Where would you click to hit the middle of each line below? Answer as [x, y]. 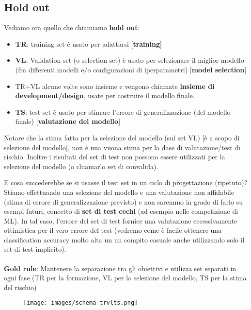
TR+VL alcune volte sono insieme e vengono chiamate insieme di [115, 86]
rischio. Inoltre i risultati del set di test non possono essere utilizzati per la [115, 157]
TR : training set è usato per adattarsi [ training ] [88, 43]
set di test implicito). [35, 249]
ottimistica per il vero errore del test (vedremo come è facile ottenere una [113, 230]
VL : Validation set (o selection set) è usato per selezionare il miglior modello [130, 60]
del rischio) [20, 287]
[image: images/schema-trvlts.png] [81, 303]
